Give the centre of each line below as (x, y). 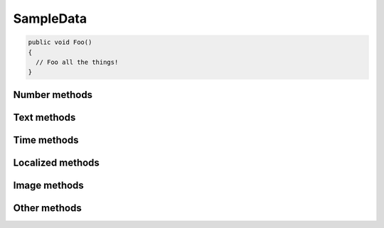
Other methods (47, 208)
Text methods (44, 117)
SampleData (50, 18)
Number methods (53, 95)
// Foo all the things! (77, 62)
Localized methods (56, 162)
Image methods (49, 185)
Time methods (46, 140)
